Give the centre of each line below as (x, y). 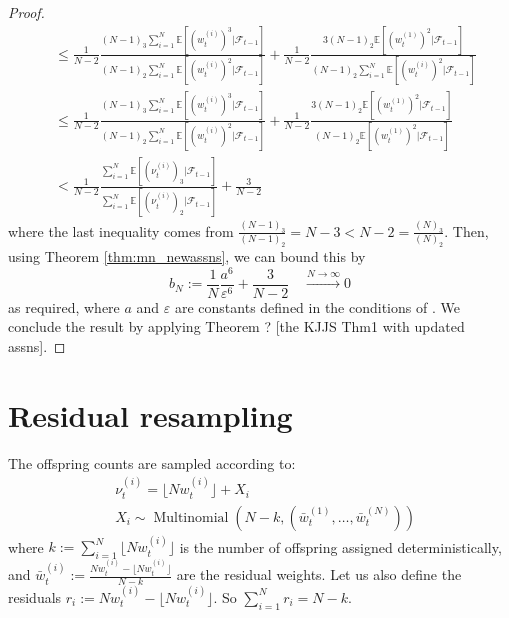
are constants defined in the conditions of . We (317, 306)
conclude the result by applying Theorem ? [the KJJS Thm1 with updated (236, 326)
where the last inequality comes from (121, 230)
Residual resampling (150, 414)
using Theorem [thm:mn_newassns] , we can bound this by (187, 256)
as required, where (64, 306)
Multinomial (191, 517)
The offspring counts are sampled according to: (152, 462)
